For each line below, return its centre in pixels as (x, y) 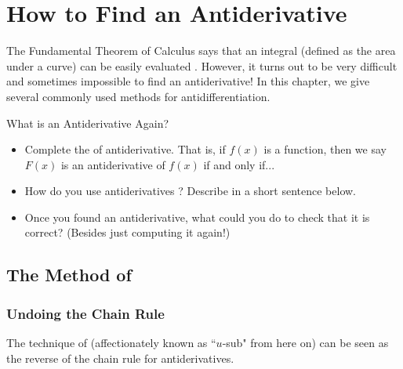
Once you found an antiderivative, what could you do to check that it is (197, 217)
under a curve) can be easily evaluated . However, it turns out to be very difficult (202, 65)
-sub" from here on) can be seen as (305, 343)
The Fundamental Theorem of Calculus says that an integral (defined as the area (201, 51)
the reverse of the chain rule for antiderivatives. (120, 358)
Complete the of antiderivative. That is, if (125, 149)
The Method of (69, 275)
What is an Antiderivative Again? (88, 123)
